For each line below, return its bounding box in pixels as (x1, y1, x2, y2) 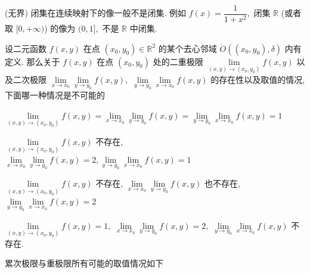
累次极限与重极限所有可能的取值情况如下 (5, 257, 163, 269)
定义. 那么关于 (5, 55, 60, 67)
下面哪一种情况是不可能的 (5, 89, 105, 101)
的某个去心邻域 (158, 42, 217, 54)
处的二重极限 (153, 55, 203, 67)
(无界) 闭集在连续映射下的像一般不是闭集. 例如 (5, 7, 187, 19)
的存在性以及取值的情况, (210, 73, 305, 85)
